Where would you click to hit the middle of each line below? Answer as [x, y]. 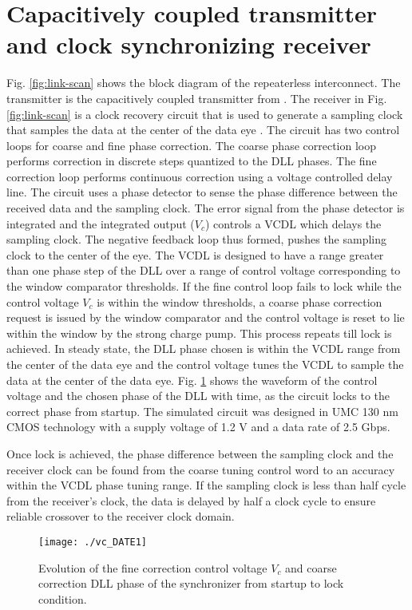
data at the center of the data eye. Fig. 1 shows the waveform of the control [192, 380]
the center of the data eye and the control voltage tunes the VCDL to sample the [205, 364]
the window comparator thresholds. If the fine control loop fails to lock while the [204, 286]
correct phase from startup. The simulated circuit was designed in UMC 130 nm [202, 411]
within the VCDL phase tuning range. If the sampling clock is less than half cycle [206, 485]
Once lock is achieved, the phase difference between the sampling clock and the [200, 453]
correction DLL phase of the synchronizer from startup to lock [191, 583]
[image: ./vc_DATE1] [93, 542]
